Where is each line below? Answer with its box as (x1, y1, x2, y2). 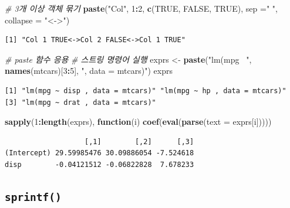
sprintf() (5, 190, 62, 203)
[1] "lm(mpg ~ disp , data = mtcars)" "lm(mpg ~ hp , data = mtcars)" (5, 86, 286, 95)
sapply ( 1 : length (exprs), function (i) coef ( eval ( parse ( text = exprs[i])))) (5, 115, 272, 128)
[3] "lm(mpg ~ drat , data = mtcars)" (5, 98, 156, 107)
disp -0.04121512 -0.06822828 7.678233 (5, 160, 194, 169)
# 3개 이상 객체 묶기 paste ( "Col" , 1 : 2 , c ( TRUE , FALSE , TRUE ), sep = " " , (5, 2, 278, 14)
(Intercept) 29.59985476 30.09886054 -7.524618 (5, 149, 194, 158)
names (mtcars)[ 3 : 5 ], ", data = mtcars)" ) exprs (5, 64, 173, 77)
